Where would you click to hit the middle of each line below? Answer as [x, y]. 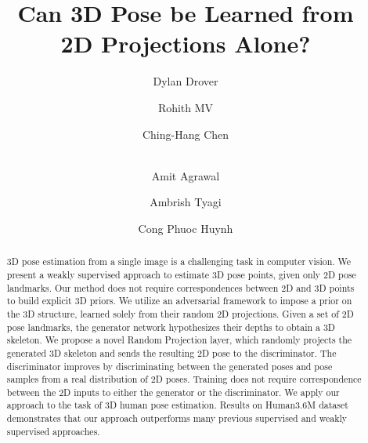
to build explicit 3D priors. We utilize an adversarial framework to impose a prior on [179, 301]
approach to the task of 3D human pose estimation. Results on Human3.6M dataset [177, 405]
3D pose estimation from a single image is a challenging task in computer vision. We [179, 261]
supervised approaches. [53, 431]
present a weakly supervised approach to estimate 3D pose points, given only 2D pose [181, 274]
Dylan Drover [186, 81]
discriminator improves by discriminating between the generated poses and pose [170, 366]
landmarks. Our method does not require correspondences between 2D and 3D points [180, 287]
